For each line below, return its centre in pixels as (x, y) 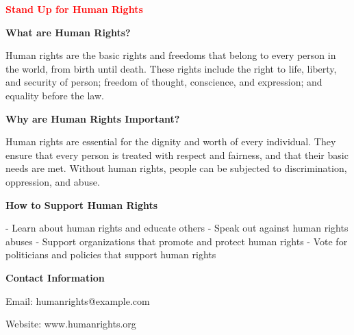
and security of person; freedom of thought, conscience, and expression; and (164, 82)
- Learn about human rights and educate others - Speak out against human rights (177, 228)
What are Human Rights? (68, 32)
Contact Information (55, 277)
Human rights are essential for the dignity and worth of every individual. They (171, 141)
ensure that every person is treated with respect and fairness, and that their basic (177, 154)
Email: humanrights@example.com (78, 300)
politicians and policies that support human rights (111, 255)
